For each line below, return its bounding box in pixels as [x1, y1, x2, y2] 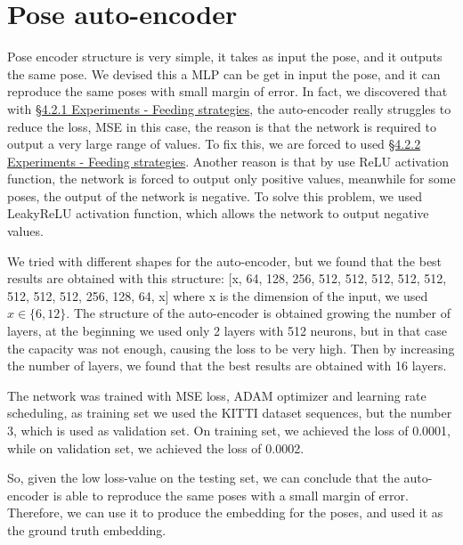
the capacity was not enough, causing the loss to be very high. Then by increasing [7, 338, 455, 357]
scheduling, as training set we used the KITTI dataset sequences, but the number [7, 403, 452, 422]
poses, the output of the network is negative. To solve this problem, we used [7, 186, 423, 205]
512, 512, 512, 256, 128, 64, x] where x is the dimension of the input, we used [7, 286, 428, 305]
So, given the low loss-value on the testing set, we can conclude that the [7, 468, 400, 487]
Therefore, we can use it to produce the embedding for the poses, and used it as [7, 503, 443, 522]
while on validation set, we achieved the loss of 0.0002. [7, 438, 305, 457]
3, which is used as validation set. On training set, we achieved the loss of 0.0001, [7, 421, 451, 439]
